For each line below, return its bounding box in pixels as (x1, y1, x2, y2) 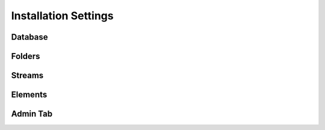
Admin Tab (11, 109, 53, 119)
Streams (11, 70, 44, 81)
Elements (11, 90, 48, 100)
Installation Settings (11, 9, 114, 22)
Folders (11, 51, 40, 61)
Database (11, 32, 48, 42)
